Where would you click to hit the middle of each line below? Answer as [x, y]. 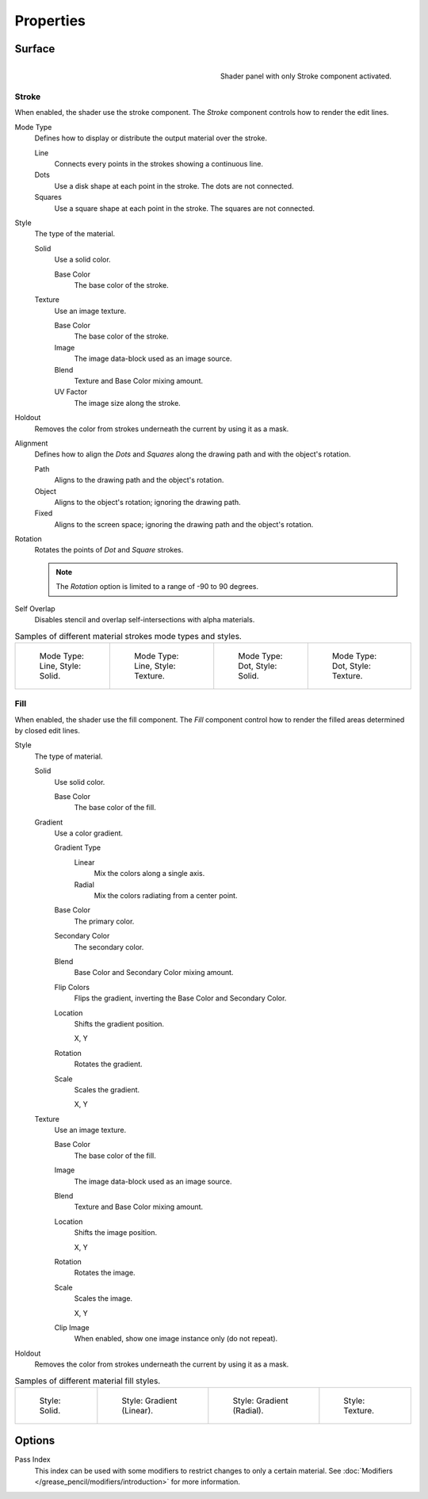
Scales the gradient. [107, 1089]
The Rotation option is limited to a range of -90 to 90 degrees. [157, 587]
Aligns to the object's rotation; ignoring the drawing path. [147, 502]
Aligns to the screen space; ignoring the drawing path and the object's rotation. [184, 524]
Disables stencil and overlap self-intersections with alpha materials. [145, 620]
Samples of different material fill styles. [88, 1381]
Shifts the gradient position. [119, 1023]
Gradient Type [78, 847]
